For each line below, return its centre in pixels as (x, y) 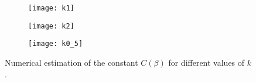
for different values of (206, 62)
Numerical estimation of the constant (71, 62)
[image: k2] (51, 26)
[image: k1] (51, 8)
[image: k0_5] (56, 44)
